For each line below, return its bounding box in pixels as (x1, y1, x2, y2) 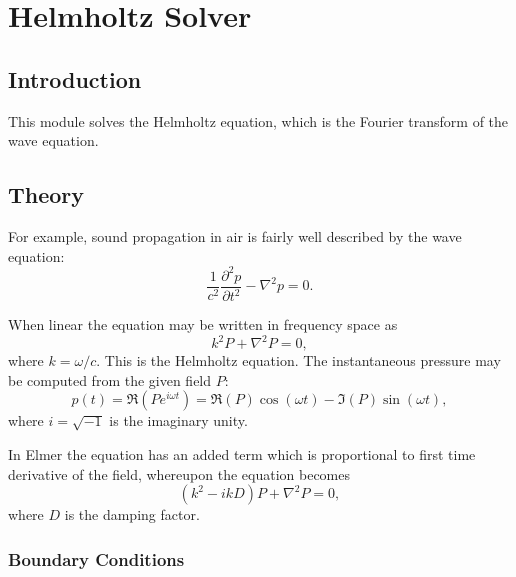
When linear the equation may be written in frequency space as (8, 314, 398, 335)
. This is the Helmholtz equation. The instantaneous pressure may (96, 350, 501, 371)
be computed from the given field (8, 369, 212, 390)
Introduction (8, 63, 142, 94)
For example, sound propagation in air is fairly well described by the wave (8, 225, 462, 246)
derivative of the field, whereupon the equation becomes (8, 463, 350, 484)
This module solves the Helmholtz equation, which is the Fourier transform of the (8, 110, 509, 131)
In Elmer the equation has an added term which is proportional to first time (8, 443, 476, 464)
